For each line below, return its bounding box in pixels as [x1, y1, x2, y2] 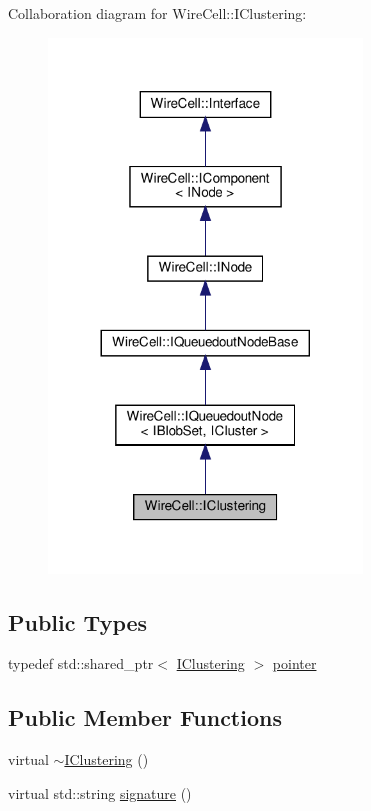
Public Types [8, 606, 148, 637]
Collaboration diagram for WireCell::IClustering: [8, 3, 307, 23]
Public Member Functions [8, 702, 282, 733]
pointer [272, 653, 317, 674]
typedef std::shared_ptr [8, 653, 154, 674]
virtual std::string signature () [8, 782, 192, 803]
